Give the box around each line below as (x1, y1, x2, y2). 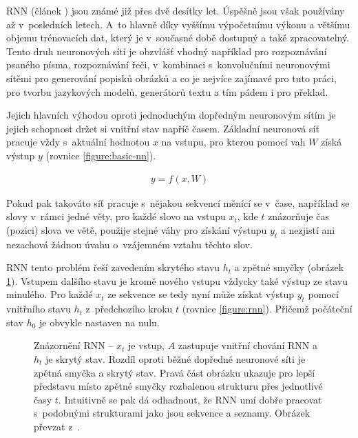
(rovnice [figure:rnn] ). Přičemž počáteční (182, 301, 352, 316)
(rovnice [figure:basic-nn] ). (45, 148, 156, 162)
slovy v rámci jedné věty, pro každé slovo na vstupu (6, 209, 226, 223)
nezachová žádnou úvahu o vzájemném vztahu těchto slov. (6, 237, 253, 251)
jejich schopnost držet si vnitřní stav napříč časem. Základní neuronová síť (6, 121, 319, 135)
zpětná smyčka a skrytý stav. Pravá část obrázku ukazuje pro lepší (34, 365, 315, 379)
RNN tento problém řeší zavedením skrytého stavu (6, 260, 220, 275)
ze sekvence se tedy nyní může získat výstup (107, 287, 295, 301)
